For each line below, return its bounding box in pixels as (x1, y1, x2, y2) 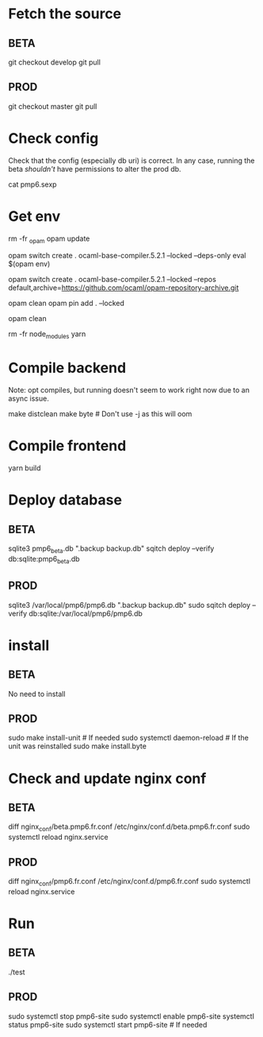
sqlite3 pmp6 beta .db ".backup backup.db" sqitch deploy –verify (8, 544, 215, 555)
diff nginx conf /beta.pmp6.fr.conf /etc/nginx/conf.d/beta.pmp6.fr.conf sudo (8, 822, 250, 834)
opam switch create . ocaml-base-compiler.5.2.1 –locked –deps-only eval (8, 251, 247, 261)
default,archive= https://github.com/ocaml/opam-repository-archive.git (8, 283, 239, 292)
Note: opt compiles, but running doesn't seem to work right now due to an (8, 385, 250, 395)
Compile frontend (8, 437, 127, 455)
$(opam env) (8, 259, 51, 269)
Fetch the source (8, 5, 122, 23)
